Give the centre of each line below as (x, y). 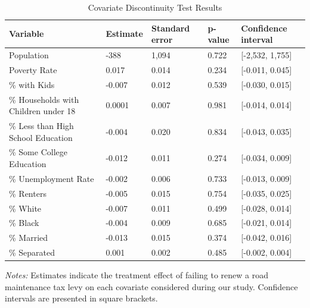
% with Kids (32, 84)
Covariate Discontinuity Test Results (155, 7)
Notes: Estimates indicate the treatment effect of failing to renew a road (137, 275)
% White (25, 208)
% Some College (38, 152)
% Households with (44, 99)
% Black (24, 223)
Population (29, 55)
